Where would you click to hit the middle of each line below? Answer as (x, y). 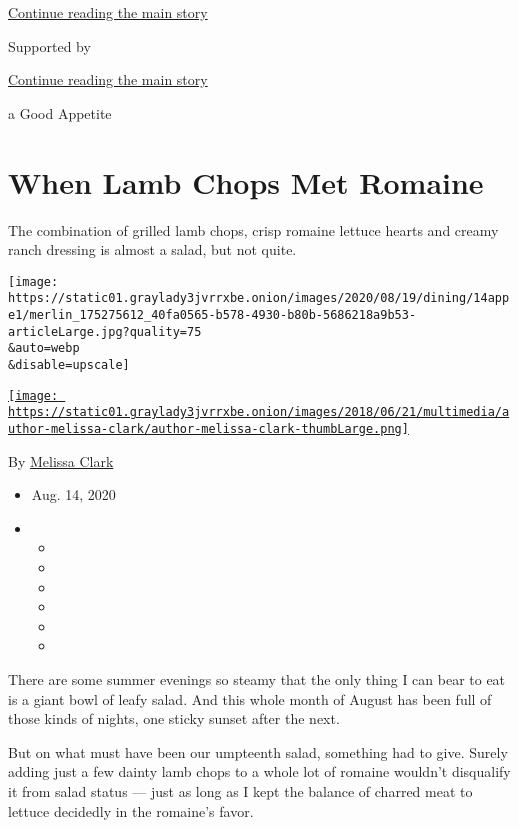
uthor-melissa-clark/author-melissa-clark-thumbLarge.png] (208, 428)
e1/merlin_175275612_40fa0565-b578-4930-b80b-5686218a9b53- (212, 315)
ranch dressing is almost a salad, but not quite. (152, 249)
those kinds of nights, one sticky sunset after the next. (174, 718)
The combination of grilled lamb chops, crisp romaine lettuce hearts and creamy (253, 229)
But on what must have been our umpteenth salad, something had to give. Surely (258, 751)
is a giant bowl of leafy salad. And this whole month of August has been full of (250, 698)
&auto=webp (44, 348)
